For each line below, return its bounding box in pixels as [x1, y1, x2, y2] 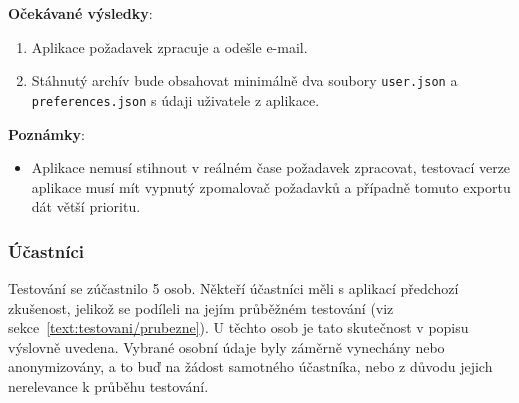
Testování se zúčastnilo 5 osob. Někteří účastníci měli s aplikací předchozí [8, 278, 459, 299]
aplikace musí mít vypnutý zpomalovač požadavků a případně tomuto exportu [31, 176, 511, 197]
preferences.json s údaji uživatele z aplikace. [31, 89, 320, 110]
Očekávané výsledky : [8, 3, 153, 23]
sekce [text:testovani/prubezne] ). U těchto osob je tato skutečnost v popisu [8, 317, 469, 338]
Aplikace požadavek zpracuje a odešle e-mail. [31, 36, 308, 57]
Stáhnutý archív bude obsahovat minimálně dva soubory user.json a [31, 70, 458, 91]
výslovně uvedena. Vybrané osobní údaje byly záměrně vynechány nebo [8, 336, 445, 357]
